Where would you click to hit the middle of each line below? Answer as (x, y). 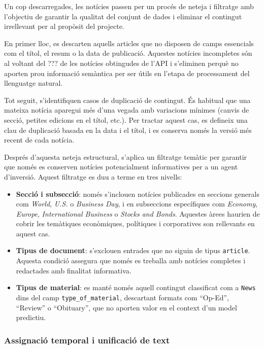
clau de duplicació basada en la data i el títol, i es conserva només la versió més (128, 130)
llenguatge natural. (34, 83)
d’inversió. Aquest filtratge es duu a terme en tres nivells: (93, 176)
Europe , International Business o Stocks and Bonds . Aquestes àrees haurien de (138, 213)
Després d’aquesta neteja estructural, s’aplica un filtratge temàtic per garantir (126, 156)
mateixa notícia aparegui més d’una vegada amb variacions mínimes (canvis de (127, 110)
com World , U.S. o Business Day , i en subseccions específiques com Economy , (137, 204)
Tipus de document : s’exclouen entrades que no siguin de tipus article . (133, 250)
